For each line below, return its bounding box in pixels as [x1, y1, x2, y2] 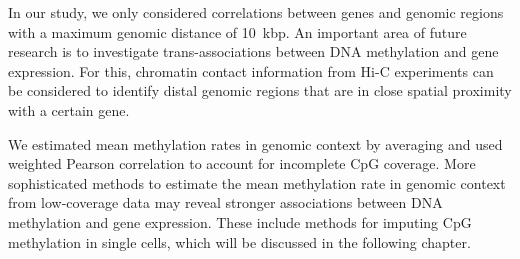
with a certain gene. [8, 99, 130, 120]
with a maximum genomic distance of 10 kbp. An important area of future [8, 21, 467, 42]
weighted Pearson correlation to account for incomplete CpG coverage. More [8, 153, 476, 174]
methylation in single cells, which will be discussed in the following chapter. [8, 231, 471, 252]
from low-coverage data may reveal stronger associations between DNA [8, 192, 443, 213]
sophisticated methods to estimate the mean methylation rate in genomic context [8, 172, 506, 193]
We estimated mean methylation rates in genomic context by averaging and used [8, 133, 503, 154]
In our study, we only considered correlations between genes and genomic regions [8, 2, 504, 22]
